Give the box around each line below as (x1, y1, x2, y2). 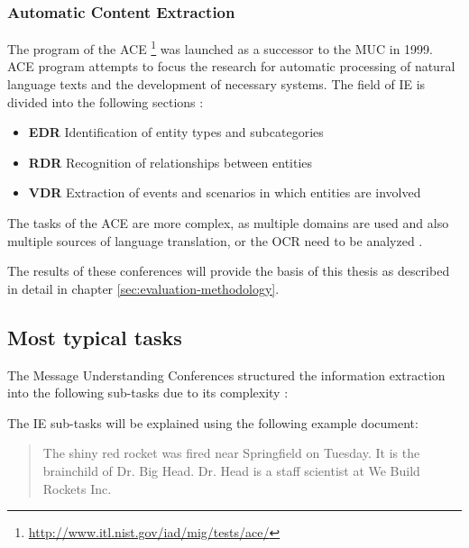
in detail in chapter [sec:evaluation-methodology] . (7, 279, 280, 297)
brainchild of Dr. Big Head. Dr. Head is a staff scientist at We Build (42, 461, 420, 479)
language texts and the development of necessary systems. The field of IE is (7, 75, 426, 94)
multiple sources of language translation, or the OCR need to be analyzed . (7, 231, 423, 250)
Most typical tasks (7, 323, 182, 351)
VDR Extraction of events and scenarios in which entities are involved (28, 183, 421, 202)
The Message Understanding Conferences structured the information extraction (7, 365, 446, 384)
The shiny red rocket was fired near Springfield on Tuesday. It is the (42, 443, 420, 462)
